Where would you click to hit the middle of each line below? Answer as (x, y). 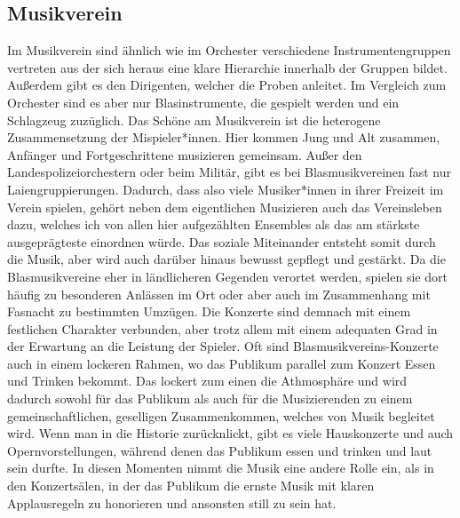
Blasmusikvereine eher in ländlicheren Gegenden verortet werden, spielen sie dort (227, 276)
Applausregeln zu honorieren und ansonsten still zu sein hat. (172, 502)
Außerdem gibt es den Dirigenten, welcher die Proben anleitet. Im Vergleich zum (227, 85)
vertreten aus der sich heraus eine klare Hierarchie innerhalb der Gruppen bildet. (227, 67)
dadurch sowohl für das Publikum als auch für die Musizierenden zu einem (210, 398)
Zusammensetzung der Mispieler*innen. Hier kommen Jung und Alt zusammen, (224, 137)
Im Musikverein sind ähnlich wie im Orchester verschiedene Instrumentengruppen (229, 50)
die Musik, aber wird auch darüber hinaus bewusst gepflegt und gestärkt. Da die (226, 259)
